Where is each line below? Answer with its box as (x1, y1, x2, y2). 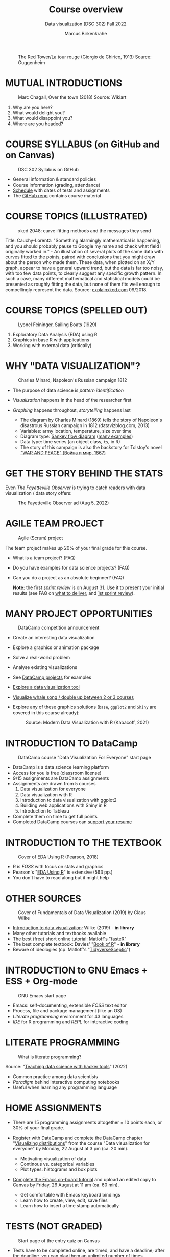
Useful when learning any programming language (12, 1084, 117, 1090)
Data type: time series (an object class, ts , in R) (20, 438, 120, 444)
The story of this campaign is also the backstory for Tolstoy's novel (20, 444, 162, 450)
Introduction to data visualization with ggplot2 (20, 797, 117, 803)
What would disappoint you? (12, 115, 73, 121)
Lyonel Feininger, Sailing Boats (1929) (18, 321, 97, 328)
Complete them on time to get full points (12, 814, 98, 820)
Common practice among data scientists (12, 1073, 98, 1080)
